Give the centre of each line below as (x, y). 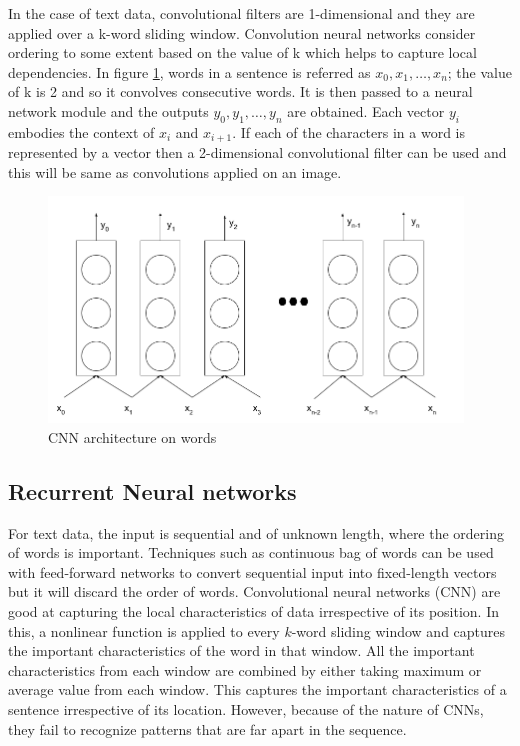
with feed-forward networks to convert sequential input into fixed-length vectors (252, 571)
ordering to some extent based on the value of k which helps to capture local (242, 52)
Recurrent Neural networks (152, 490)
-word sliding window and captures (398, 630)
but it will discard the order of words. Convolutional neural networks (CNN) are (254, 591)
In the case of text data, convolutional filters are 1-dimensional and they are (241, 13)
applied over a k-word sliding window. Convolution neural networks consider (242, 32)
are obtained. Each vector (366, 110)
